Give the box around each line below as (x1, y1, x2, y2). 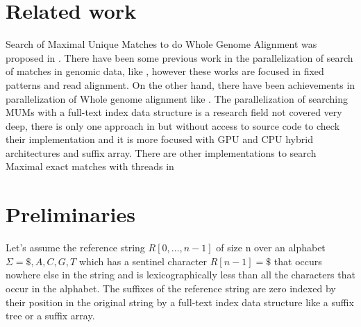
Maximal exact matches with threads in (6, 159, 174, 174)
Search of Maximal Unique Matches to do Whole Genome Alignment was (6, 37, 317, 51)
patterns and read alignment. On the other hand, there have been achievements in (6, 77, 355, 92)
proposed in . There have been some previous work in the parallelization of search (6, 50, 353, 65)
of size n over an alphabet (216, 240, 326, 255)
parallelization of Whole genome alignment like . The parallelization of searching (6, 91, 348, 106)
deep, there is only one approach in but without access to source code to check (6, 118, 340, 133)
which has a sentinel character (78, 253, 208, 268)
